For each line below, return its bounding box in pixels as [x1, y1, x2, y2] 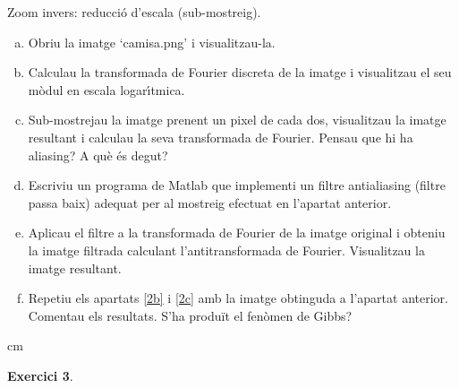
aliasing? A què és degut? [28, 145, 168, 164]
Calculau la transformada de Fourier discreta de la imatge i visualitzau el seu [28, 63, 452, 82]
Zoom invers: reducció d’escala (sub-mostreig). [7, 3, 261, 21]
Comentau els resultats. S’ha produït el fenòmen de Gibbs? [28, 306, 353, 324]
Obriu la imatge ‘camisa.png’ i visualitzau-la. [28, 32, 276, 51]
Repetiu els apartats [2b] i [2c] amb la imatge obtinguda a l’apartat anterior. [28, 289, 448, 307]
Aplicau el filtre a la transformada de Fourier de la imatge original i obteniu [28, 223, 446, 242]
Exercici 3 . [7, 366, 73, 384]
